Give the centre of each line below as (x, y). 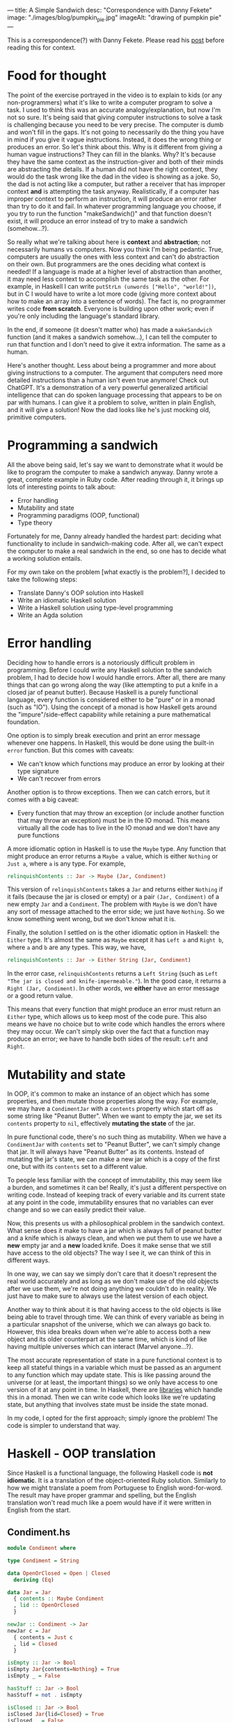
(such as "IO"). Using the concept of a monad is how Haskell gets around (112, 707)
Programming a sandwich (83, 445)
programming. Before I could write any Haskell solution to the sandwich (110, 670)
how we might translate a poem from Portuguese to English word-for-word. (115, 1488)
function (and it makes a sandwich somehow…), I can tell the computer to (112, 337)
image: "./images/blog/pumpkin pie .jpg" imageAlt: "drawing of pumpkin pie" (114, 18)
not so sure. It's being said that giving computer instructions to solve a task (115, 117)
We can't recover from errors (59, 778)
